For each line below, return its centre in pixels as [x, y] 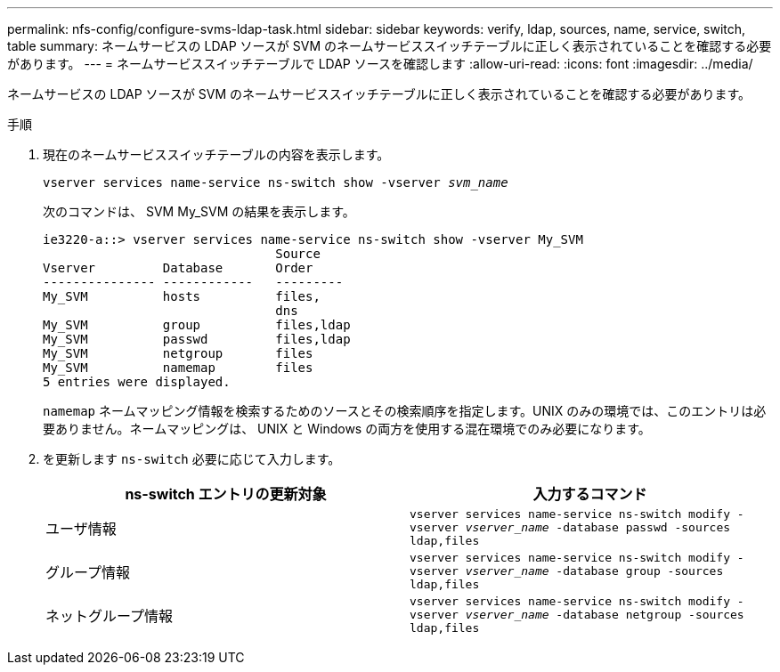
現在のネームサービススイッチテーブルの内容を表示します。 [216, 154]
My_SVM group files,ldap [197, 325]
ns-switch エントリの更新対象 [226, 494]
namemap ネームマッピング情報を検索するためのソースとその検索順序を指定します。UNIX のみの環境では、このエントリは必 [405, 411]
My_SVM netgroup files [178, 353]
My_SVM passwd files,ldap [197, 339]
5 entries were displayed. [137, 382]
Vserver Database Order [178, 268]
